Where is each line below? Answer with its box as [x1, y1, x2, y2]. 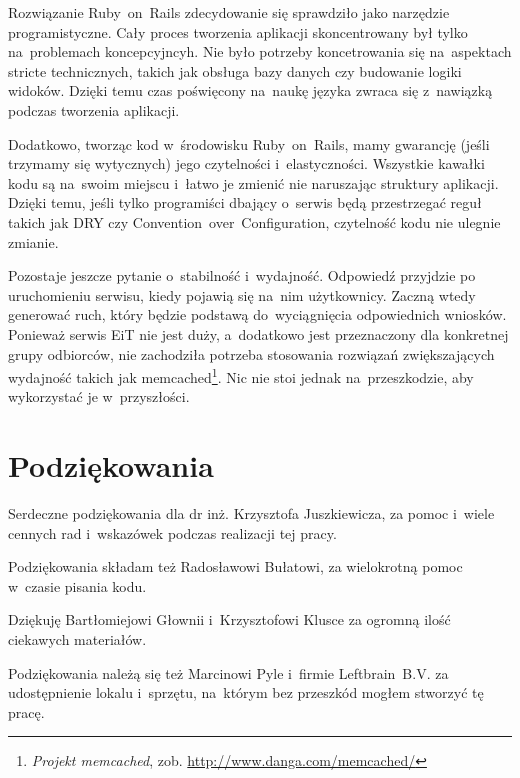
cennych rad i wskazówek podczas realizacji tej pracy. [8, 522, 337, 543]
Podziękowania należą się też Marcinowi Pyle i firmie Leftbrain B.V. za [8, 662, 449, 683]
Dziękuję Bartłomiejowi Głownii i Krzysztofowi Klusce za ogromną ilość [8, 609, 451, 630]
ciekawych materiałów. [8, 629, 147, 650]
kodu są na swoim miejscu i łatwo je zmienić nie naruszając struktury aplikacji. [8, 172, 499, 193]
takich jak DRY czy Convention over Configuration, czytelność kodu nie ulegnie [8, 211, 501, 232]
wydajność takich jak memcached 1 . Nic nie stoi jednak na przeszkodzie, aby [8, 364, 474, 387]
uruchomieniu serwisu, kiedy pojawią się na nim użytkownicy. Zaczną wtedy [8, 284, 476, 305]
